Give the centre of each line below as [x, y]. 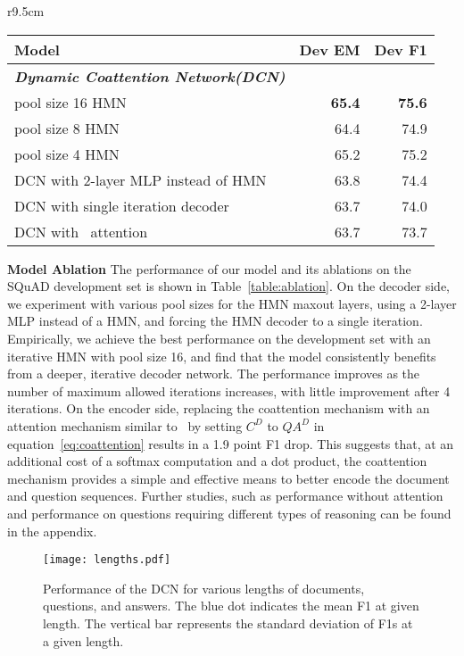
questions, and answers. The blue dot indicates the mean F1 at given [231, 606]
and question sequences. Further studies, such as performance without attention [225, 496]
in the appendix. [52, 531]
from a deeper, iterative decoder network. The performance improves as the [214, 374]
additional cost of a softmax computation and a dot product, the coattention [217, 461]
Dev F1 [401, 49]
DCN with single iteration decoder [122, 205]
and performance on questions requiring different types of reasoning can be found [229, 513]
